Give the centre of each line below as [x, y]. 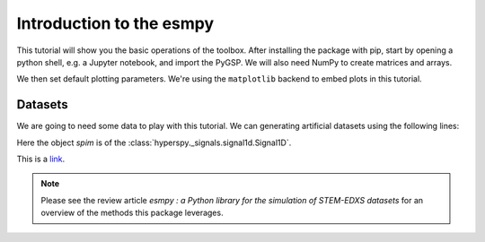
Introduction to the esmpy [115, 23]
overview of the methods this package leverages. [132, 213]
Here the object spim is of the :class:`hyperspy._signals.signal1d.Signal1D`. [154, 143]
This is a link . [41, 159]
